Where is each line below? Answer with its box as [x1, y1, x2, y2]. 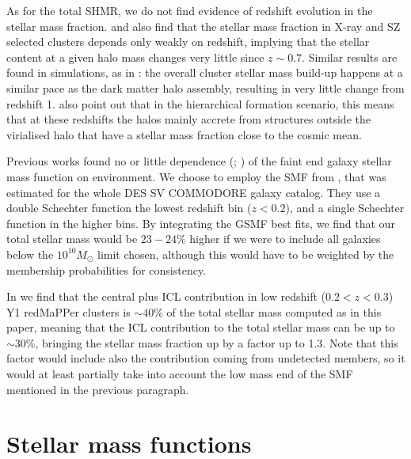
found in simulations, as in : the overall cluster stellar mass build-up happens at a [6, 64, 403, 81]
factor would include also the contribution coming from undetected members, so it [6, 350, 405, 366]
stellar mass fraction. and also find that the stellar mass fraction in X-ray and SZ [6, 17, 401, 34]
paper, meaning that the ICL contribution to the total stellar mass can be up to [6, 319, 395, 336]
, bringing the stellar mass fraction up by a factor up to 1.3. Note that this [35, 334, 398, 351]
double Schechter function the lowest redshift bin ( [6, 199, 252, 216]
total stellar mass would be [6, 230, 138, 247]
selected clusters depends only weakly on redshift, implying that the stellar [6, 33, 370, 50]
